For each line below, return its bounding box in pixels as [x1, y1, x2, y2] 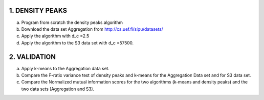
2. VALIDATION [9, 53, 56, 61]
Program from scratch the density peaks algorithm [21, 20, 123, 25]
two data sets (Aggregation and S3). [21, 86, 95, 92]
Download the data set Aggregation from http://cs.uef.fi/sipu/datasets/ [21, 26, 163, 32]
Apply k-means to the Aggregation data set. [21, 65, 110, 71]
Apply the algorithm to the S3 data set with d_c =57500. [21, 40, 134, 46]
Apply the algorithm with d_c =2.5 [21, 33, 89, 39]
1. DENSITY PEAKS [9, 6, 67, 15]
